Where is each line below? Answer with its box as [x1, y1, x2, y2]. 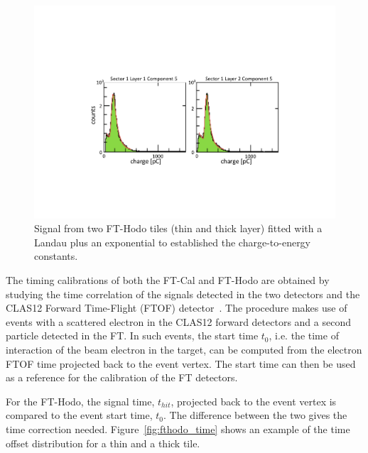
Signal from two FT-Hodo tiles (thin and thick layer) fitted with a [34, 221, 323, 236]
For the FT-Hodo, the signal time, [6, 393, 155, 408]
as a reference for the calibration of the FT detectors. [6, 370, 238, 385]
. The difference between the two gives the [163, 408, 347, 422]
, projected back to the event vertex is [171, 393, 337, 408]
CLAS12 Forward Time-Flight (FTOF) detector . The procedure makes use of [6, 300, 347, 315]
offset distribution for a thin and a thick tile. [6, 435, 200, 450]
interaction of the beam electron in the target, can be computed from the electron [6, 342, 362, 356]
